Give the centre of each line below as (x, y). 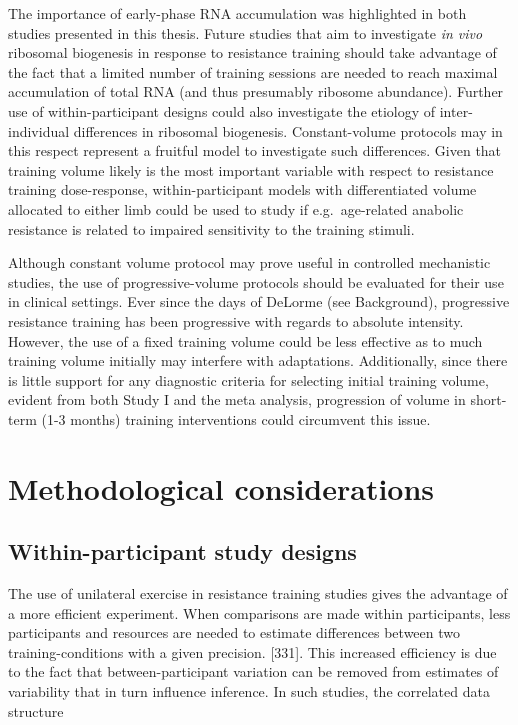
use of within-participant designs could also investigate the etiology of (222, 110)
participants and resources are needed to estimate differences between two (234, 632)
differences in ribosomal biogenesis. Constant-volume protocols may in (288, 130)
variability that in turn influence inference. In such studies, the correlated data (249, 691)
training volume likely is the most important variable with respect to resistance (251, 169)
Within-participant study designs (182, 551)
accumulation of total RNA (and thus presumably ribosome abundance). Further (256, 91)
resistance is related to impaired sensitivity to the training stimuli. (211, 228)
